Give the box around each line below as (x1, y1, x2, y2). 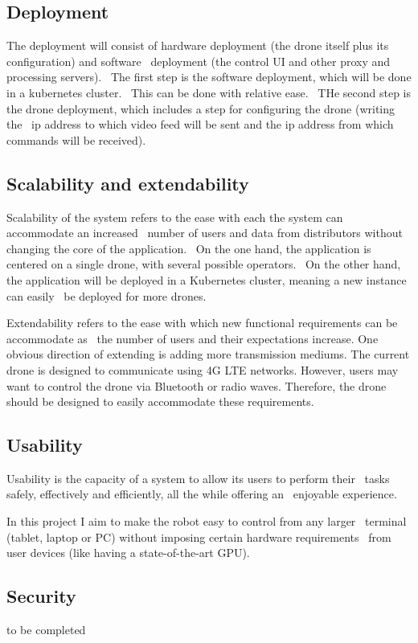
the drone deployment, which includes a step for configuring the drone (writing (6, 100, 395, 117)
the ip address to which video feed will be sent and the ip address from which (6, 116, 394, 133)
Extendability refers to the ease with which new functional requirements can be (6, 314, 398, 331)
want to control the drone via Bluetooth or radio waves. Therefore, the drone (6, 377, 387, 394)
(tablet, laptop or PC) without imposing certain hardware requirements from (6, 528, 391, 545)
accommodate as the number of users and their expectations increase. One (6, 330, 379, 346)
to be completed (6, 621, 86, 638)
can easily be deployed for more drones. (6, 287, 207, 304)
